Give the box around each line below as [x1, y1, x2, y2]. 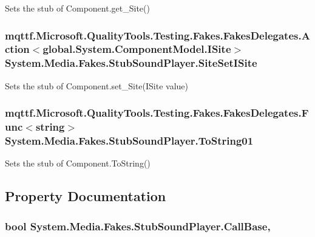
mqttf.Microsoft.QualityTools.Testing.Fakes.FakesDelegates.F [5, 105, 309, 120]
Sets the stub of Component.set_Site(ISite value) [5, 79, 189, 92]
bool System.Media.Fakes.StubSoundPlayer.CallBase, [5, 218, 271, 233]
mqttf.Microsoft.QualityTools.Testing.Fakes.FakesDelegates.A [5, 27, 310, 43]
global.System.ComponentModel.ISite [42, 41, 231, 57]
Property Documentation [5, 187, 166, 205]
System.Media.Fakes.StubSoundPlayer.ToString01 [5, 133, 254, 148]
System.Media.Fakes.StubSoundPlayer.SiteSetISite [5, 55, 257, 70]
